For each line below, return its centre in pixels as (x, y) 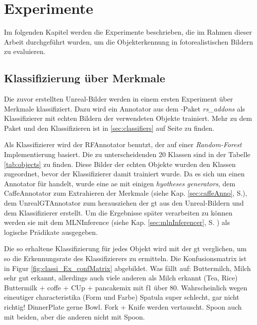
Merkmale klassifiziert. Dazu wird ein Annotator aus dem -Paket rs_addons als (125, 108)
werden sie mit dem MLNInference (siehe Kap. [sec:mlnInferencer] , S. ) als (117, 222)
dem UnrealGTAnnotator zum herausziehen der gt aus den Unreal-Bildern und (124, 203)
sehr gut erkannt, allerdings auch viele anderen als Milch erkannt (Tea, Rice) (121, 278)
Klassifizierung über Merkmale (85, 78)
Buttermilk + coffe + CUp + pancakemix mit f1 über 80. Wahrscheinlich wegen (126, 287)
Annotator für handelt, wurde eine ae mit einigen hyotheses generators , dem (120, 183)
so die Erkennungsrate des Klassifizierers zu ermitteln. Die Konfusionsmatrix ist (125, 258)
